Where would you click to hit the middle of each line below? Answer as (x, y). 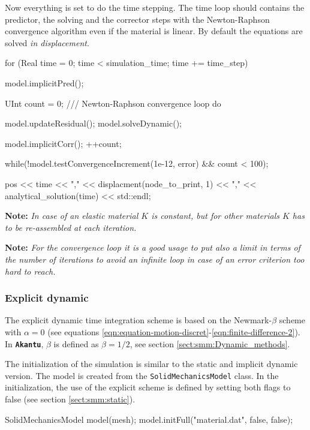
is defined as (76, 343)
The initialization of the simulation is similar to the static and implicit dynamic (151, 364)
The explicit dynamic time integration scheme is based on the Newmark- (139, 320)
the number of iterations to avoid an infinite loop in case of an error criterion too (155, 259)
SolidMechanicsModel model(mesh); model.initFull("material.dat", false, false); (149, 419)
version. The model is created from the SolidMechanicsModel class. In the (142, 375)
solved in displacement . (47, 42)
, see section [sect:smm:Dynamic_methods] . (210, 343)
